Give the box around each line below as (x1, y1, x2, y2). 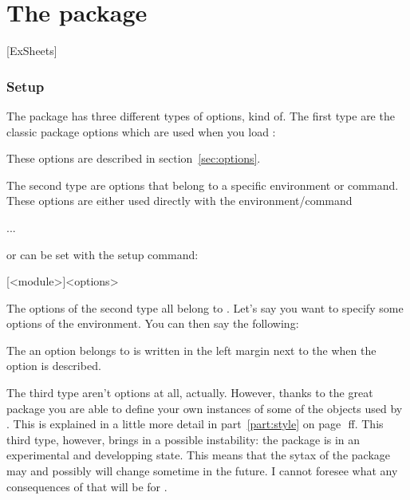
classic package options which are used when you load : (6, 123, 276, 140)
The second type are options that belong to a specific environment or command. (6, 176, 399, 193)
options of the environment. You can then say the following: (6, 315, 299, 332)
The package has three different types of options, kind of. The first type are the (6, 107, 395, 124)
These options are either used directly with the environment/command (6, 192, 353, 209)
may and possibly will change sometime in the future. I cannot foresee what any (6, 463, 398, 479)
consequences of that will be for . (6, 478, 168, 494)
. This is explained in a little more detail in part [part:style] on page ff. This (6, 415, 384, 432)
